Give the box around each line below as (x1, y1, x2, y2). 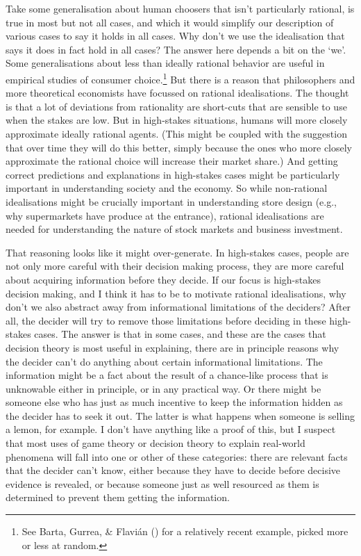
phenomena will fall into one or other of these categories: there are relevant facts (6, 449, 348, 464)
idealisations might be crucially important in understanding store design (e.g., (6, 194, 337, 208)
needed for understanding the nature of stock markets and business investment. (6, 222, 343, 236)
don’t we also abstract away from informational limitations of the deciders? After (6, 300, 351, 314)
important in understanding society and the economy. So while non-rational (6, 181, 328, 195)
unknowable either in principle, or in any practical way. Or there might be (6, 381, 321, 395)
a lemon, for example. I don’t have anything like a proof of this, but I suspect (6, 422, 336, 436)
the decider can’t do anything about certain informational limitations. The (6, 354, 323, 368)
